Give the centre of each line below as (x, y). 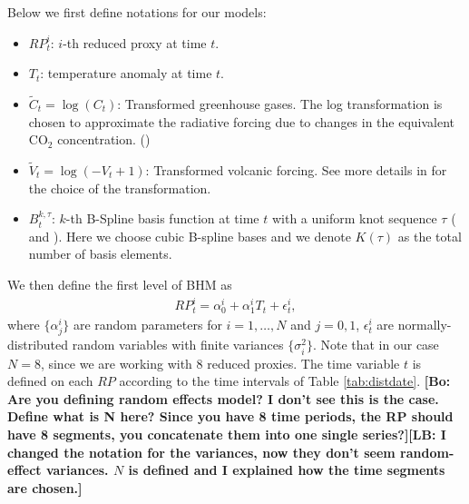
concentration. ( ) (104, 139)
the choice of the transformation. (120, 188)
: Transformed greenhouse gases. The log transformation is (280, 104)
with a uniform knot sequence (354, 218)
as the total (430, 236)
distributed (38, 345)
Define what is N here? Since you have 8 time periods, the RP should (230, 416)
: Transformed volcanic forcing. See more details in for (296, 170)
